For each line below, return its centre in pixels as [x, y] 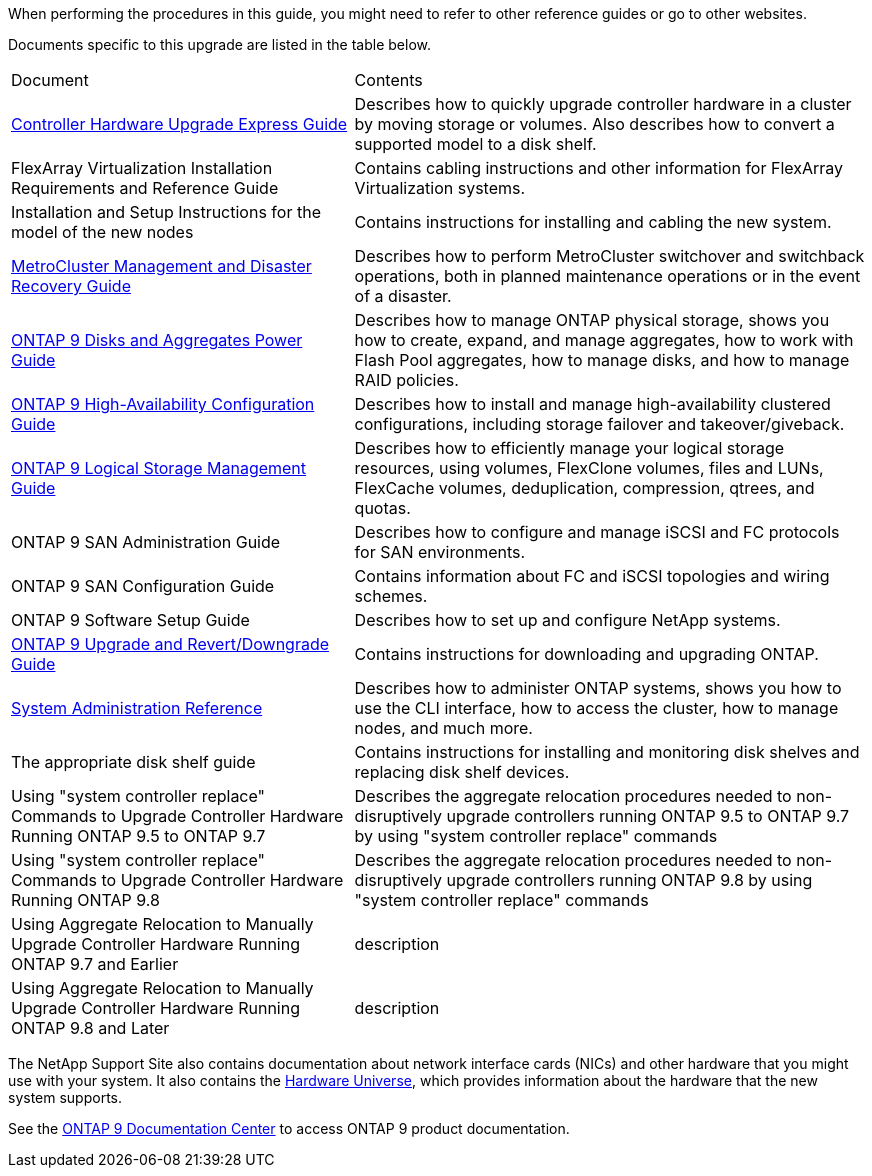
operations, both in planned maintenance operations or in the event [607, 276]
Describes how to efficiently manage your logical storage [569, 448]
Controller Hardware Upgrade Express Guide [179, 124]
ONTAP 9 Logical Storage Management [159, 468]
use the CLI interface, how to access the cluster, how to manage [596, 708]
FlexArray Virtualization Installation [142, 168]
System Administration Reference [137, 708]
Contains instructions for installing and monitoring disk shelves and [607, 752]
